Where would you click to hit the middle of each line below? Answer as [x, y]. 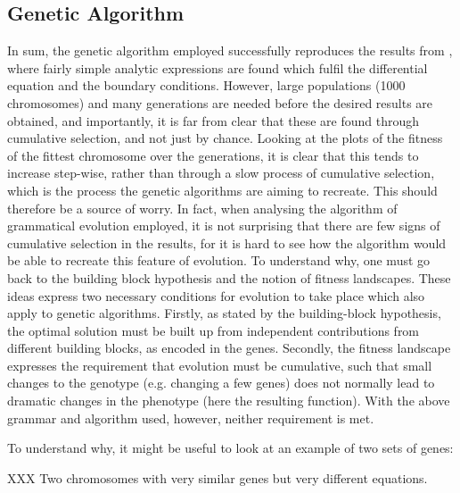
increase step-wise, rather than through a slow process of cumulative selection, [221, 173]
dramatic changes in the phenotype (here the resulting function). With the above [229, 401]
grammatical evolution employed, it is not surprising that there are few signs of [224, 226]
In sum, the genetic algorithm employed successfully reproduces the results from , [230, 50]
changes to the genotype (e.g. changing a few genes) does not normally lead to [221, 383]
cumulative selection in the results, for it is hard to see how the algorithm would [227, 242]
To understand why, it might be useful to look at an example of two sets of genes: [230, 448]
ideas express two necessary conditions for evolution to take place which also [216, 295]
